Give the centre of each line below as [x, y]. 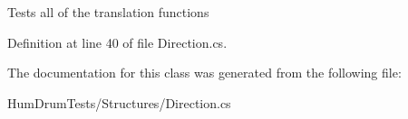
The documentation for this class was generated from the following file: [204, 73]
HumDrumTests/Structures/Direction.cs [119, 102]
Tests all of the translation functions [108, 12]
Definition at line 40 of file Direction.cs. [117, 42]
